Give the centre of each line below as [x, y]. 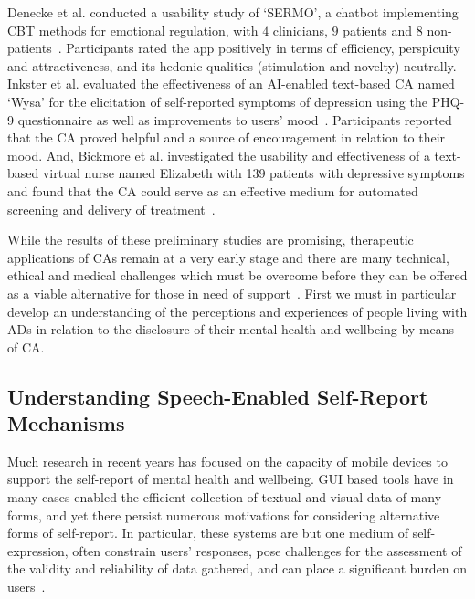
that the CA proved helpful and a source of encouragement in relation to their [227, 137]
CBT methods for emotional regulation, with [133, 30]
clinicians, [300, 30]
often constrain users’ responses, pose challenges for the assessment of [267, 550]
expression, [38, 550]
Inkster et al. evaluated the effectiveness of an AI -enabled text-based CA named [231, 84]
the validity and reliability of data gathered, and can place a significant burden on [237, 568]
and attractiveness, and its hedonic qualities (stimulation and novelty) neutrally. [232, 65]
